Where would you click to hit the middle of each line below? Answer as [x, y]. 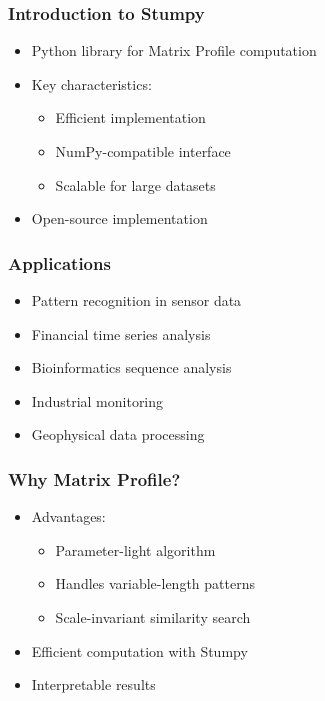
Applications [59, 262]
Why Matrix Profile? [94, 478]
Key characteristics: [91, 83]
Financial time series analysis [121, 333]
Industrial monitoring [97, 400]
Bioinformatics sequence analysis [131, 367]
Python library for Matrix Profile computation [174, 50]
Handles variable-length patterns [155, 583]
